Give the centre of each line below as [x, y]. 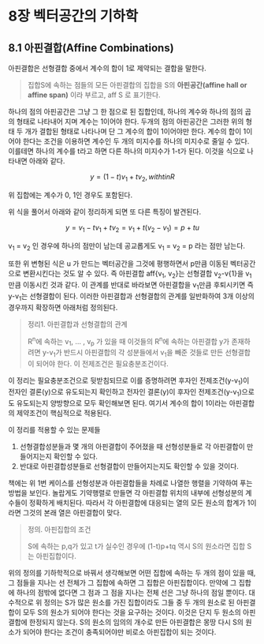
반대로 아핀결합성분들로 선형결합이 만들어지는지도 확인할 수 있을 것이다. [129, 466]
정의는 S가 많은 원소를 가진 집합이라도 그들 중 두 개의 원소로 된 [139, 602]
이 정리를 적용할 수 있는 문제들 [54, 429]
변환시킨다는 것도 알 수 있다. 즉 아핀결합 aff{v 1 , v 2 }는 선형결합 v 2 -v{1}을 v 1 [137, 275]
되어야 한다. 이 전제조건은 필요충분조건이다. [102, 364]
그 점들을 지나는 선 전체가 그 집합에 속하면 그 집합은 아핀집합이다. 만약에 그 [123, 582]
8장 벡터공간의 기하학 [73, 16]
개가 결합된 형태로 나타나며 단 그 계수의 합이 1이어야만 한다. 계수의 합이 [133, 131]
